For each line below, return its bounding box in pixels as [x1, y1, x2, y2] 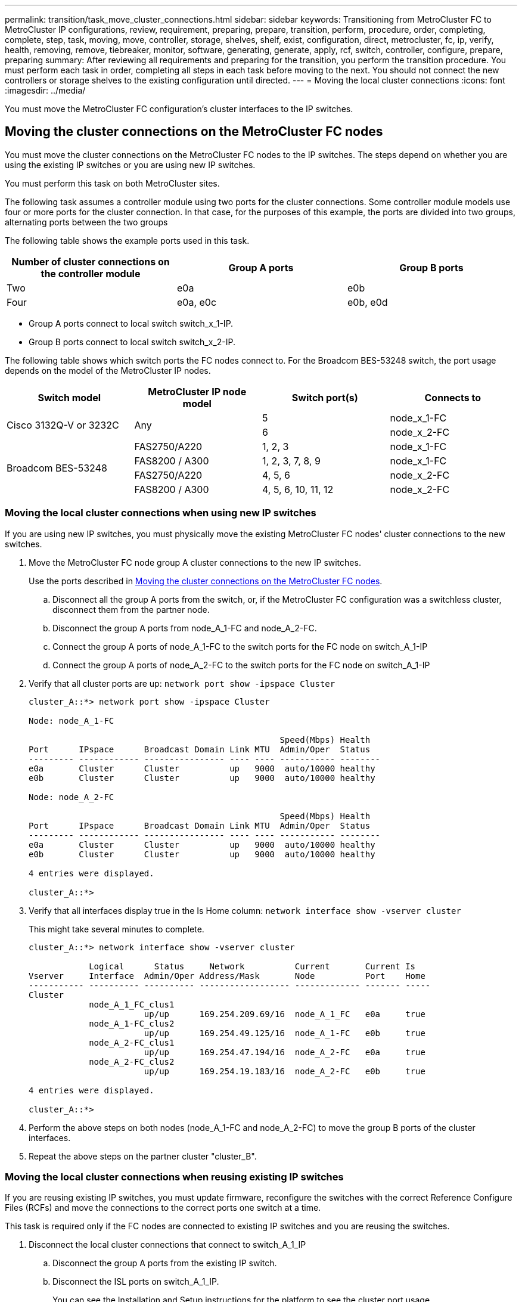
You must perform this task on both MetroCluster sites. [5, 178, 220, 188]
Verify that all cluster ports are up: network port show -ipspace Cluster [29, 678, 335, 689]
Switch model [38, 391, 101, 404]
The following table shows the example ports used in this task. [5, 235, 250, 246]
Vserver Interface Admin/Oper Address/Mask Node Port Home [29, 971, 425, 981]
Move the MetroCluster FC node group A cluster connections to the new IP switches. [29, 557, 361, 568]
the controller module [41, 267, 141, 280]
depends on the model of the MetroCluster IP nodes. [5, 365, 211, 376]
